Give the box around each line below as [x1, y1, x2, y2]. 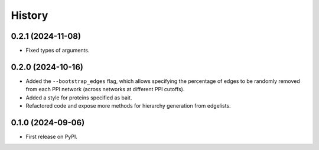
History [11, 9, 48, 22]
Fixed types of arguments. [25, 47, 90, 54]
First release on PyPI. [25, 133, 78, 141]
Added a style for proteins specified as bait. [25, 94, 132, 101]
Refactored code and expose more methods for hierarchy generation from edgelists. [25, 102, 231, 109]
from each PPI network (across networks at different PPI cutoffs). [25, 86, 185, 93]
